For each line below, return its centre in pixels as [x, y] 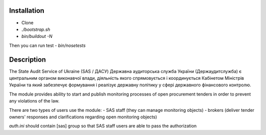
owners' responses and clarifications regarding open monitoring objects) [83, 117]
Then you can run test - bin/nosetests [47, 45]
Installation [27, 11]
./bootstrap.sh [36, 29]
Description [28, 59]
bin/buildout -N [37, 36]
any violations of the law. [34, 101]
